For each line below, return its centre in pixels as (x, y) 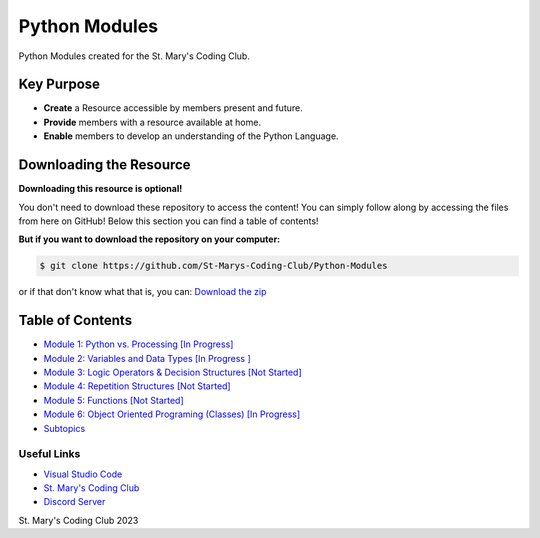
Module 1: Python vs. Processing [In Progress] (138, 344)
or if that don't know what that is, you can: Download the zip (142, 292)
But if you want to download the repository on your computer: (149, 239)
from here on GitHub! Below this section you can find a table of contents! (168, 221)
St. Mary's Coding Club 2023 (78, 520)
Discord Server (74, 502)
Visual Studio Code (83, 474)
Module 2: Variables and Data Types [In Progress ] (147, 358)
